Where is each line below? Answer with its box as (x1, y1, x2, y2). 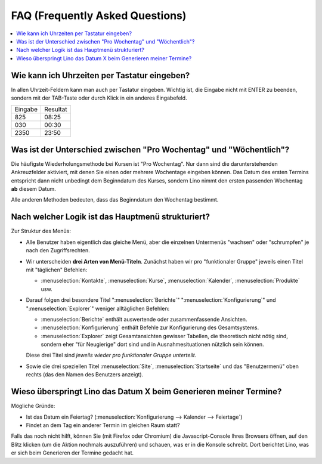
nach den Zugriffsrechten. (26, 247, 91, 254)
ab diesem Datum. (11, 185, 56, 193)
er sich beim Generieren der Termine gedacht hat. (11, 449, 134, 456)
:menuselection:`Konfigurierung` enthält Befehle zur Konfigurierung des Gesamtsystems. (41, 324, 259, 331)
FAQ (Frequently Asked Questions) (11, 9, 187, 22)
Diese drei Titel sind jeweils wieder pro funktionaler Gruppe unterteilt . (26, 352, 197, 359)
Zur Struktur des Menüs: (11, 227, 71, 235)
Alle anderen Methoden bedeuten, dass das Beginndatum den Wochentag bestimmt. (11, 196, 219, 203)
